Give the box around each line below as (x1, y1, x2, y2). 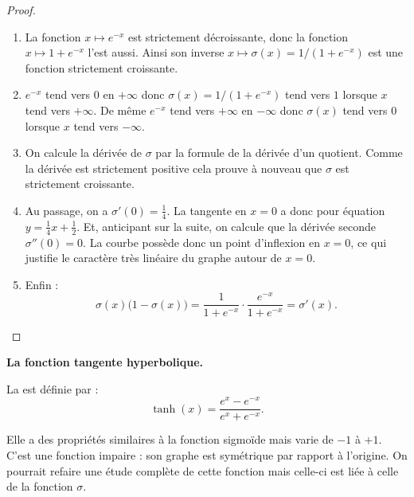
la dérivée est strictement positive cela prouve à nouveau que (25, 159, 322, 176)
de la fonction (6, 478, 73, 495)
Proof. (6, 2, 36, 18)
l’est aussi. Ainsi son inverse (88, 44, 225, 61)
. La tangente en (166, 202, 247, 218)
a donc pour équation (280, 202, 385, 218)
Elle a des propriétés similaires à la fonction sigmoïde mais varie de (6, 431, 334, 448)
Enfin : (25, 276, 59, 292)
